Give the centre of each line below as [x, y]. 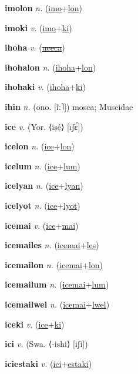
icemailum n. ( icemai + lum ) [57, 284]
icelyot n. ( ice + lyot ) [43, 205]
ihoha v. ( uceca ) [35, 47]
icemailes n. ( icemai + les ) [52, 245]
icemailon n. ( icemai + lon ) [54, 264]
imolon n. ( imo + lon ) [43, 8]
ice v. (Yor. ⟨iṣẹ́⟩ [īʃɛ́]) [44, 126]
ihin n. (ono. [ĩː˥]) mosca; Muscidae [69, 106]
